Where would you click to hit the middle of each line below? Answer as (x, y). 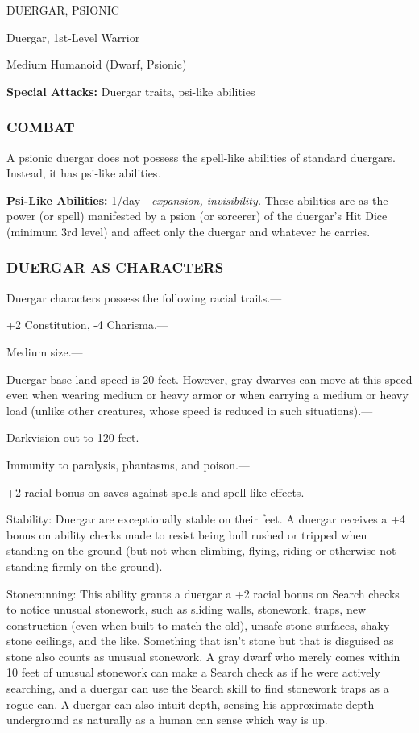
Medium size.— (45, 351)
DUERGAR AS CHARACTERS (115, 267)
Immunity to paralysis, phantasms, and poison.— (128, 464)
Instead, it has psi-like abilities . (84, 173)
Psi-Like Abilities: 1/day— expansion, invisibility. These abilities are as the (197, 200)
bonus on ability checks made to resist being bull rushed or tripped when (187, 534)
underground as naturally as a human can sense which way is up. (167, 720)
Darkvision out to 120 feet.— (79, 437)
